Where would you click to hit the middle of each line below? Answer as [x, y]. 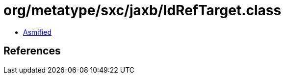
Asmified [38, 32]
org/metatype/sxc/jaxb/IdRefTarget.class [142, 10]
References [32, 51]
